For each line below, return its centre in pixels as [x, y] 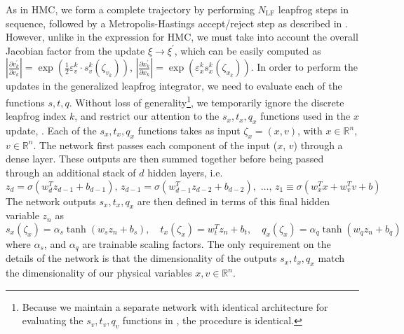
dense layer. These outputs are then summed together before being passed [165, 159]
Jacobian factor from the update [75, 50]
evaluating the [53, 320]
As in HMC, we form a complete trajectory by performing [130, 9]
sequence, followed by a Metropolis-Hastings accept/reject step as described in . [177, 23]
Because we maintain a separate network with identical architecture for [175, 306]
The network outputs [51, 201]
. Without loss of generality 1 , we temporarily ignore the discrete [207, 101]
